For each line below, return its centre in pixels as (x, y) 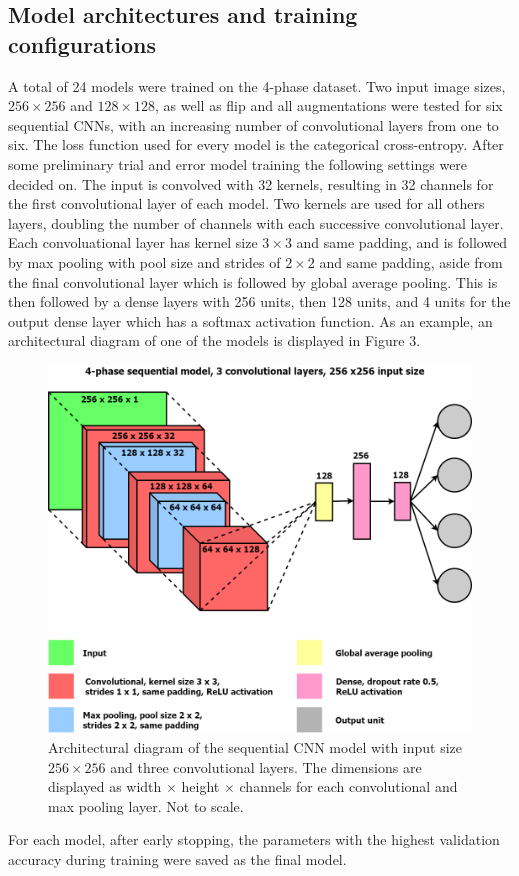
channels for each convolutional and (348, 786)
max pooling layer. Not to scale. (146, 805)
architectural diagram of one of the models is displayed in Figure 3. (214, 340)
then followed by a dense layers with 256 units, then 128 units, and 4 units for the (259, 301)
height (200, 786)
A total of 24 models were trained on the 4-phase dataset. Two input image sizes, (257, 85)
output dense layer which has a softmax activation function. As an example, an (250, 320)
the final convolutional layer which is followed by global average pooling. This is (253, 281)
